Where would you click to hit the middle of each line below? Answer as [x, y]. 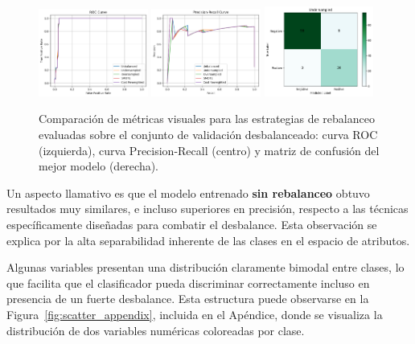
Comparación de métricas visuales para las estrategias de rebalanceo [207, 119]
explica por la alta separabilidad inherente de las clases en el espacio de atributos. [208, 240]
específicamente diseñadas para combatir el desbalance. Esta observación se [192, 225]
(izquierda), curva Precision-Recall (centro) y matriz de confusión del [209, 150]
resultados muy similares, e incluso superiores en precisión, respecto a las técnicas [207, 209]
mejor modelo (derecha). [99, 166]
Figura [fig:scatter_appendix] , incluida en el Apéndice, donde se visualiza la [195, 314]
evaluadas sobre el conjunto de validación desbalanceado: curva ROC [208, 135]
